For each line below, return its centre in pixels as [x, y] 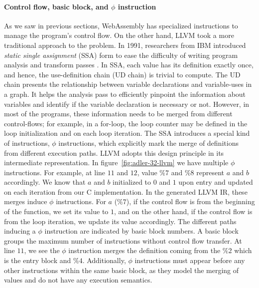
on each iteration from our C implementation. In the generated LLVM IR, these [126, 191]
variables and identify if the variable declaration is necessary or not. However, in [127, 104]
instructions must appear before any [190, 260]
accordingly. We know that [45, 182]
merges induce [26, 201]
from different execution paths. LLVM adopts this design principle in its [114, 152]
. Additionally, [104, 260]
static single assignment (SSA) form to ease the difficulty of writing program [121, 55]
